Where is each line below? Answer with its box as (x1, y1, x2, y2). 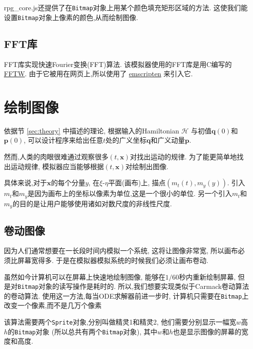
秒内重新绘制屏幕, (179, 271, 236, 282)
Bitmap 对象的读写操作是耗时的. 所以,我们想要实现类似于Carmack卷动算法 (18, 281, 249, 291)
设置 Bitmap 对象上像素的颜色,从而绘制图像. (4, 12, 138, 22)
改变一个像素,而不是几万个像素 (4, 300, 102, 310)
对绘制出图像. (125, 161, 169, 171)
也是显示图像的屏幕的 (173, 326, 242, 336)
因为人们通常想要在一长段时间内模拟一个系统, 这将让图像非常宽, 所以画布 (4, 245, 238, 256)
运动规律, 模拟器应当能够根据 (10, 161, 104, 171)
